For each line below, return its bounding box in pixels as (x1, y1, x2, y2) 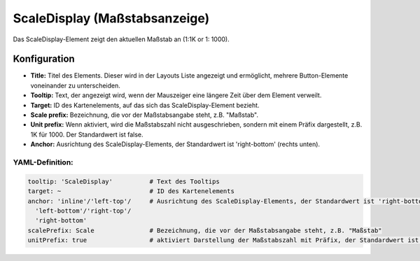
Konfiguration (13, 53, 75, 65)
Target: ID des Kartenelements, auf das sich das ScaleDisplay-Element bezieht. (30, 101, 260, 109)
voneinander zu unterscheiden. (30, 81, 120, 90)
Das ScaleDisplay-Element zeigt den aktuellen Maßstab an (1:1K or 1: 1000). (13, 35, 230, 43)
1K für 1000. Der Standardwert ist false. (30, 130, 143, 139)
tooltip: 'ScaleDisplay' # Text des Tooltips (27, 177, 220, 185)
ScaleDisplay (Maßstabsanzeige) (13, 10, 210, 26)
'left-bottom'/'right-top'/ (35, 206, 132, 215)
